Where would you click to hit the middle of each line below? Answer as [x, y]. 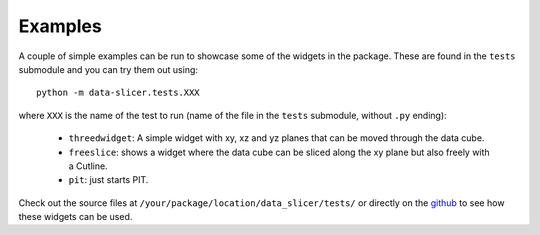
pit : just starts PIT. [108, 180]
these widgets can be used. [75, 217]
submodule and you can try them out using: [108, 69]
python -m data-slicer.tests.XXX [118, 93]
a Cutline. [88, 166]
